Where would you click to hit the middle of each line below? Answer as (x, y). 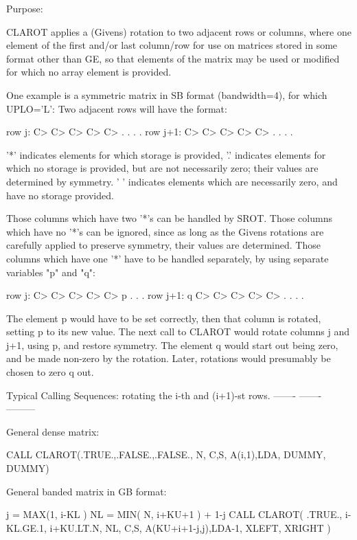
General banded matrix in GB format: (87, 491)
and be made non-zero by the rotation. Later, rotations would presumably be (169, 358)
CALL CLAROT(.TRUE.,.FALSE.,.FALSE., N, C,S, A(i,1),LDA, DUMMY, (166, 454)
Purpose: (25, 8)
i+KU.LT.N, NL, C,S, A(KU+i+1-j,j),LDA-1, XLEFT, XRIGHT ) (190, 527)
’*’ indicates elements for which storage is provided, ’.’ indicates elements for (166, 154)
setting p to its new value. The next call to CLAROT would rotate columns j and (178, 331)
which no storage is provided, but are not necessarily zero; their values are (162, 168)
